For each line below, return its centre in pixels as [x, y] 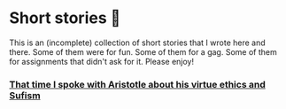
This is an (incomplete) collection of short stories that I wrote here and [137, 43]
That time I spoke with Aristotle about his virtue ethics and [137, 84]
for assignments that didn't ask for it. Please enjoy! [102, 61]
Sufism [25, 95]
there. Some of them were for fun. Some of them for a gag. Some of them [143, 51]
